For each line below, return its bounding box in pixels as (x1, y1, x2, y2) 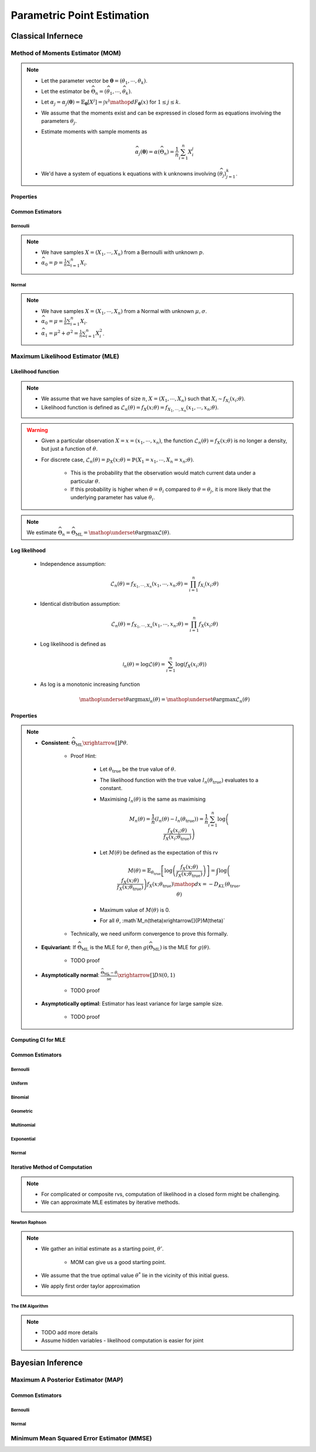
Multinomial (11, 1123, 36, 1128)
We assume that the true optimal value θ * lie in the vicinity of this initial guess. (41, 1271, 229, 1279)
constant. (99, 785, 123, 792)
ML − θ (104, 970, 118, 977)
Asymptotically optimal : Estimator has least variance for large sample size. (41, 1000, 224, 1007)
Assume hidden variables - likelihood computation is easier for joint (41, 1337, 204, 1344)
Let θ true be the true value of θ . (99, 766, 176, 774)
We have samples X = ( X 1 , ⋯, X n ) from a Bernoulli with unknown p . (41, 249, 204, 258)
